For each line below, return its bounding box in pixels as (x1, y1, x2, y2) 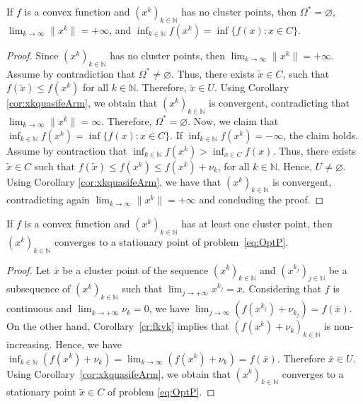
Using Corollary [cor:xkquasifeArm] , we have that (6, 174, 221, 189)
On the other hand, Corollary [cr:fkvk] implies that (6, 319, 229, 333)
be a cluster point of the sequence (62, 262, 209, 277)
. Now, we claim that (188, 113, 279, 128)
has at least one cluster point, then (181, 215, 333, 230)
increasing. (6, 336, 52, 351)
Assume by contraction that (6, 143, 127, 158)
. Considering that (242, 281, 322, 296)
